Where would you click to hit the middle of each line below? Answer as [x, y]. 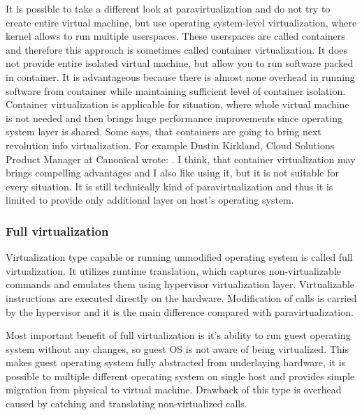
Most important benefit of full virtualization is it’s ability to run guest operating [178, 335]
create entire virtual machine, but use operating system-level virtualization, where [181, 22]
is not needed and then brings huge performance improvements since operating [174, 118]
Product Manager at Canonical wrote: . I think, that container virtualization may [181, 159]
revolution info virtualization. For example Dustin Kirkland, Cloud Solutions [170, 145]
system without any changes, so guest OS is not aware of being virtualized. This [178, 348]
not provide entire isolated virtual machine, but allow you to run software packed [180, 63]
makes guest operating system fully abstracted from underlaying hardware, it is [176, 362]
